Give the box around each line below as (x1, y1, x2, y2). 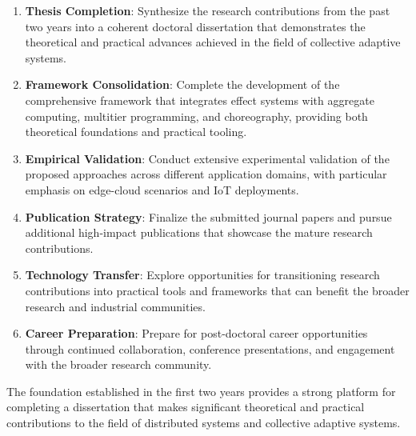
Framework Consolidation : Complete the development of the (25, 76, 340, 93)
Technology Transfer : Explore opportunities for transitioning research (25, 266, 380, 283)
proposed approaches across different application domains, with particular (25, 166, 387, 182)
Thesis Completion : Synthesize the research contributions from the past (25, 2, 390, 18)
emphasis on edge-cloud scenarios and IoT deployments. (25, 181, 299, 198)
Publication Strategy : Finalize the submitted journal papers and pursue (25, 208, 392, 225)
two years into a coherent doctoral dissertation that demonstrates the (25, 18, 366, 34)
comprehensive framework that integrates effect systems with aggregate (25, 91, 374, 108)
